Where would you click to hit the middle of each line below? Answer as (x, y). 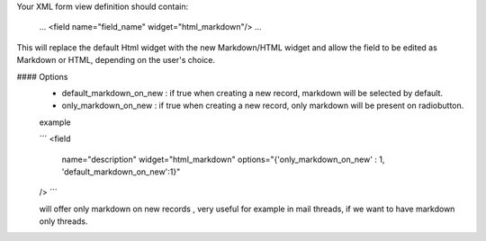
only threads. (63, 221)
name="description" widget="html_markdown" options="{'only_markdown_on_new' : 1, (223, 159)
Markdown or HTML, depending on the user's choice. (116, 60)
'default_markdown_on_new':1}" (121, 172)
